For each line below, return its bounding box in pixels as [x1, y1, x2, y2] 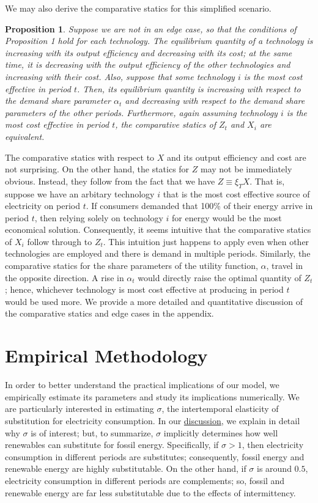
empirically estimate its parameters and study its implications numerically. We [5, 390, 300, 403]
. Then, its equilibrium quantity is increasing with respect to [76, 82, 301, 95]
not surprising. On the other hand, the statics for [5, 163, 190, 175]
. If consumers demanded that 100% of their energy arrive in [86, 199, 313, 212]
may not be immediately [201, 163, 292, 175]
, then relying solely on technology [34, 211, 163, 224]
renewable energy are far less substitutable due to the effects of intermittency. [5, 486, 296, 499]
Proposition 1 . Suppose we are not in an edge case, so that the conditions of [5, 22, 297, 35]
